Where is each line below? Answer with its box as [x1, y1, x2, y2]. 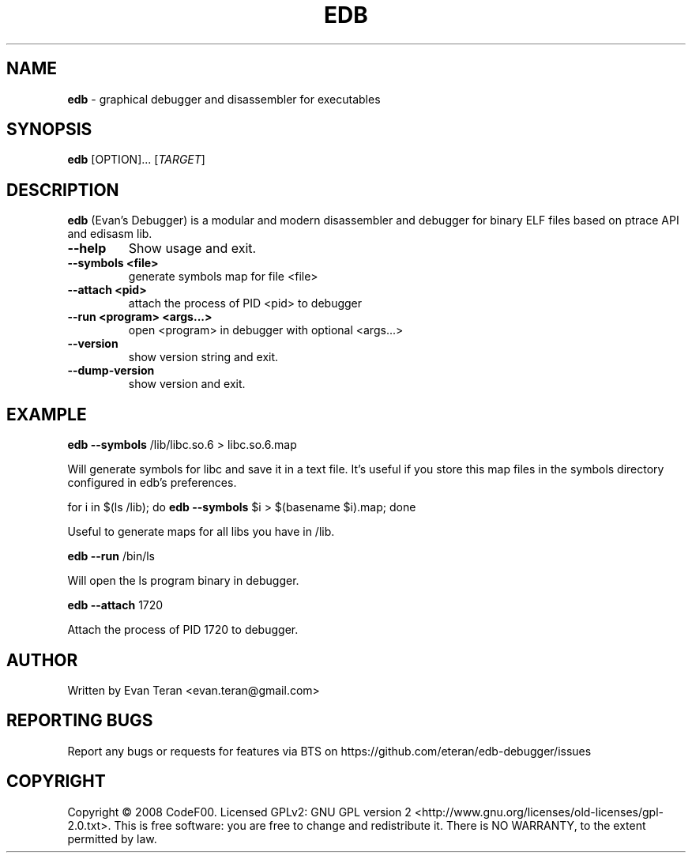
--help [67, 240, 107, 257]
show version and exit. [128, 377, 246, 391]
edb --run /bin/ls [67, 549, 155, 563]
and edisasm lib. [67, 227, 152, 241]
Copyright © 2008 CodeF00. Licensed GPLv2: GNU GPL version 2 [67, 804, 412, 819]
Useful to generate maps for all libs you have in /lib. [67, 525, 335, 539]
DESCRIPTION [6, 179, 119, 200]
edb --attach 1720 [67, 598, 164, 612]
